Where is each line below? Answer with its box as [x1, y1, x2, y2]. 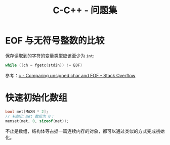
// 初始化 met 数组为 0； [5, 114, 55, 119]
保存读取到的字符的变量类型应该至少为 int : [5, 53, 95, 59]
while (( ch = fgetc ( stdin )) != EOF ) [5, 63, 82, 68]
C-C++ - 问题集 [53, 5, 117, 16]
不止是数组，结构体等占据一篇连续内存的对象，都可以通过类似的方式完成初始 [5, 128, 165, 134]
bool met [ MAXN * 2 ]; [5, 109, 49, 114]
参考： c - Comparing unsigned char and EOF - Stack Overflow [5, 72, 136, 78]
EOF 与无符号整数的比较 [5, 35, 105, 46]
